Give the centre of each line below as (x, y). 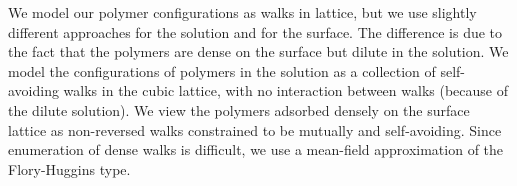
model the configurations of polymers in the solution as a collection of (222, 70)
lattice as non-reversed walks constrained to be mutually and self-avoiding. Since (255, 129)
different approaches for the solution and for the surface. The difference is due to (255, 31)
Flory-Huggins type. (69, 168)
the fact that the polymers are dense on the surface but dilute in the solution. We (258, 51)
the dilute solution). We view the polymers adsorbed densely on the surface (239, 109)
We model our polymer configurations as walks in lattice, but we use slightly (242, 12)
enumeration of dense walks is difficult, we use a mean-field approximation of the (256, 149)
